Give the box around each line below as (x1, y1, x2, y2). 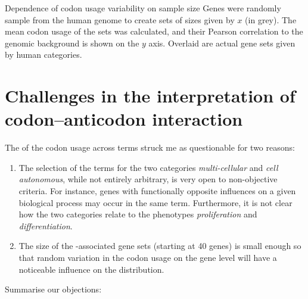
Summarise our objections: (5, 283, 102, 295)
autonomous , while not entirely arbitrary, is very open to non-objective (18, 173, 278, 185)
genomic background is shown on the (5, 36, 139, 49)
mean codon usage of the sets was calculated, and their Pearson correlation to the (5, 25, 303, 38)
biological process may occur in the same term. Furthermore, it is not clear (18, 196, 293, 208)
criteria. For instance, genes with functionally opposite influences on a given (18, 185, 296, 197)
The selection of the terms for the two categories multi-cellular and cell (18, 161, 278, 173)
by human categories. (5, 48, 82, 61)
